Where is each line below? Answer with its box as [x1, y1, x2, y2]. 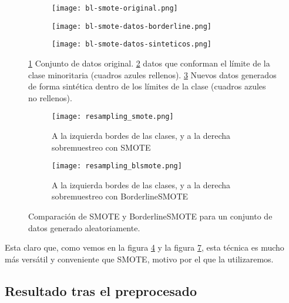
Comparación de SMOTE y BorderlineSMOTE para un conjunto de [28, 210, 273, 222]
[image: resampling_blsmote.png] [52, 162, 182, 171]
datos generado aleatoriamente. [28, 221, 140, 234]
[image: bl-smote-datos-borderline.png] [52, 22, 212, 31]
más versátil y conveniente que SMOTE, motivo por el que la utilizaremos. [5, 252, 274, 265]
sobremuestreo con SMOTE [52, 141, 151, 153]
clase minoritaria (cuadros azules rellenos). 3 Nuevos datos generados [28, 68, 277, 81]
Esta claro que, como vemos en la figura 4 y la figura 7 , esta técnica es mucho [5, 241, 284, 254]
